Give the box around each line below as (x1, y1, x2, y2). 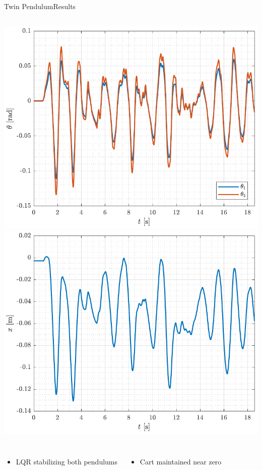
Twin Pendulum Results (4, 1, 76, 11)
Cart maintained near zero (140, 456, 222, 467)
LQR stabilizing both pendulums (16, 456, 118, 467)
